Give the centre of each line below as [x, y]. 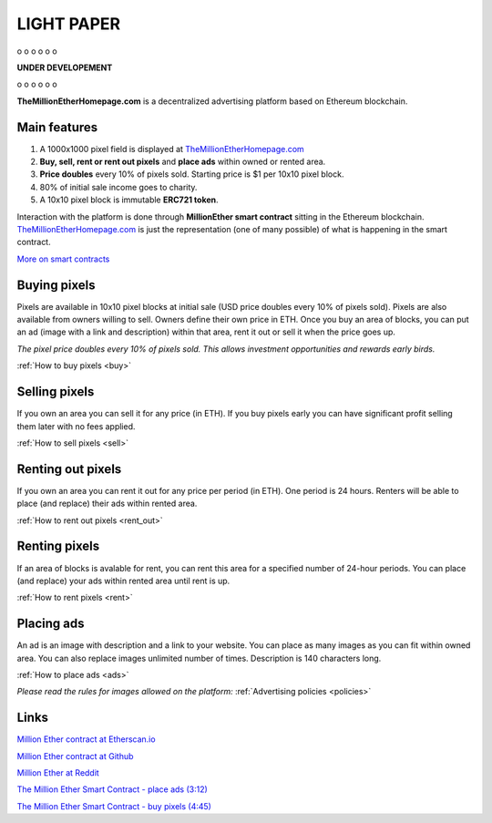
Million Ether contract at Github [75, 756]
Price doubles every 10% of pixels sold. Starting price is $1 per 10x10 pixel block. [192, 174]
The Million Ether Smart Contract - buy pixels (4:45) [114, 806]
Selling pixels [56, 392]
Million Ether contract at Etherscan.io [86, 739]
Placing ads [51, 624]
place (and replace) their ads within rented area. [107, 504]
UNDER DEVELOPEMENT [65, 67]
